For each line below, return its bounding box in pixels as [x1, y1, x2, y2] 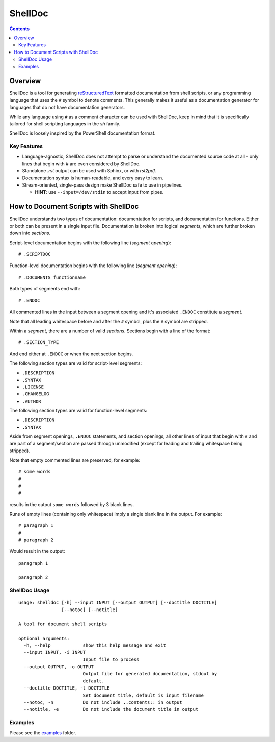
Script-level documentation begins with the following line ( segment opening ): [9, 240, 172, 246]
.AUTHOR [22, 398, 42, 404]
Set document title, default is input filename [82, 692, 204, 698]
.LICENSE [22, 384, 44, 390]
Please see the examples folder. [9, 729, 76, 736]
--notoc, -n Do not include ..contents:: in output [23, 700, 183, 705]
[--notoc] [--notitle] [61, 606, 118, 613]
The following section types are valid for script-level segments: [9, 360, 142, 366]
